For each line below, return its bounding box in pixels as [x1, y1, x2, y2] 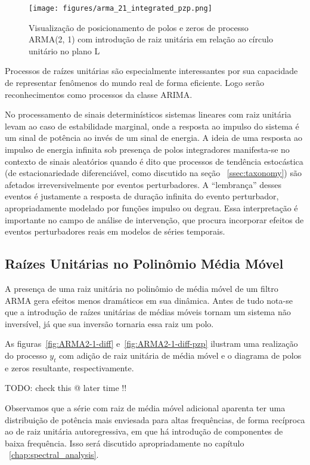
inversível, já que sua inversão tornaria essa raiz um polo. [5, 317, 214, 329]
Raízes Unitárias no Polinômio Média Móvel [5, 254, 284, 273]
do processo [5, 349, 47, 361]
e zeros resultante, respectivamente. [5, 361, 134, 374]
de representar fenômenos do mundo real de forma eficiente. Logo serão [5, 76, 265, 89]
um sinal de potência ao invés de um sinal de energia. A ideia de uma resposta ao [5, 131, 302, 144]
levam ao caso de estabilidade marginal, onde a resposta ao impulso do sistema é [5, 119, 299, 132]
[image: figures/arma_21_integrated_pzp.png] [29, 4, 212, 13]
